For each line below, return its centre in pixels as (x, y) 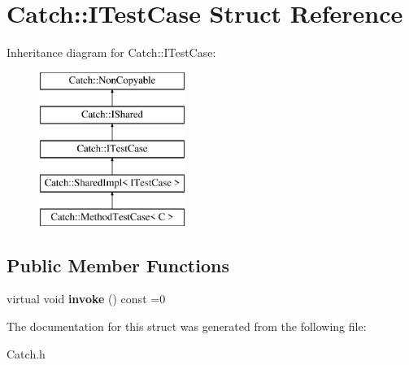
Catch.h (26, 353)
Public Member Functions (118, 265)
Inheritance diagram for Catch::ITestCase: (111, 52)
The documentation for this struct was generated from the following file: (187, 326)
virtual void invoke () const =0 (86, 299)
